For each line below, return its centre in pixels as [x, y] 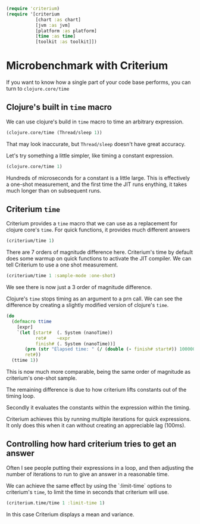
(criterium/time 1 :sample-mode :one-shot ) [61, 276]
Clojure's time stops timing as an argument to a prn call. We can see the [94, 299]
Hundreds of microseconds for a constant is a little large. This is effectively [98, 178]
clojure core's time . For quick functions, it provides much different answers [98, 230]
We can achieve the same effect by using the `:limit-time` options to [89, 485]
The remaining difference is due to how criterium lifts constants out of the [96, 390]
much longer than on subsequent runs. [54, 190]
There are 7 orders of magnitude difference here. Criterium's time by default [100, 252]
